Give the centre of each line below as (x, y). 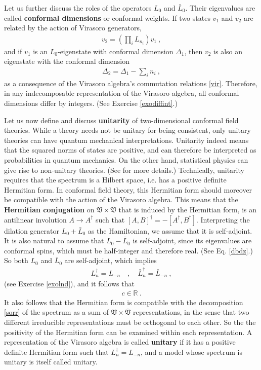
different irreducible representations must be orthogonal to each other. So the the (130, 322)
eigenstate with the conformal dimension (67, 61)
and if (13, 51)
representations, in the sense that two (191, 312)
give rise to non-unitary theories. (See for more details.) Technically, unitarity (124, 170)
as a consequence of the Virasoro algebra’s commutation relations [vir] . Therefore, (131, 83)
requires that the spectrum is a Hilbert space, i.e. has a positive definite (115, 180)
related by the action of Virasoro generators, (73, 28)
